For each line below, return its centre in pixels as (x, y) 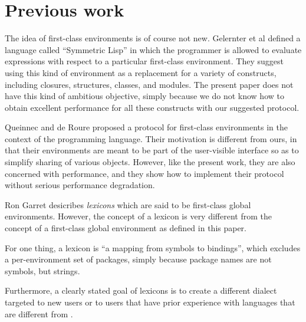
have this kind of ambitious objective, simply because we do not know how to (144, 96)
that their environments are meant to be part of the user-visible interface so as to (152, 150)
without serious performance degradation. (80, 185)
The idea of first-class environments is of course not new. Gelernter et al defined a (153, 38)
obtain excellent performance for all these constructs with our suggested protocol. (152, 107)
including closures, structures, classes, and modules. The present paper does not (149, 84)
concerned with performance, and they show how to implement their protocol (144, 173)
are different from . (39, 313)
